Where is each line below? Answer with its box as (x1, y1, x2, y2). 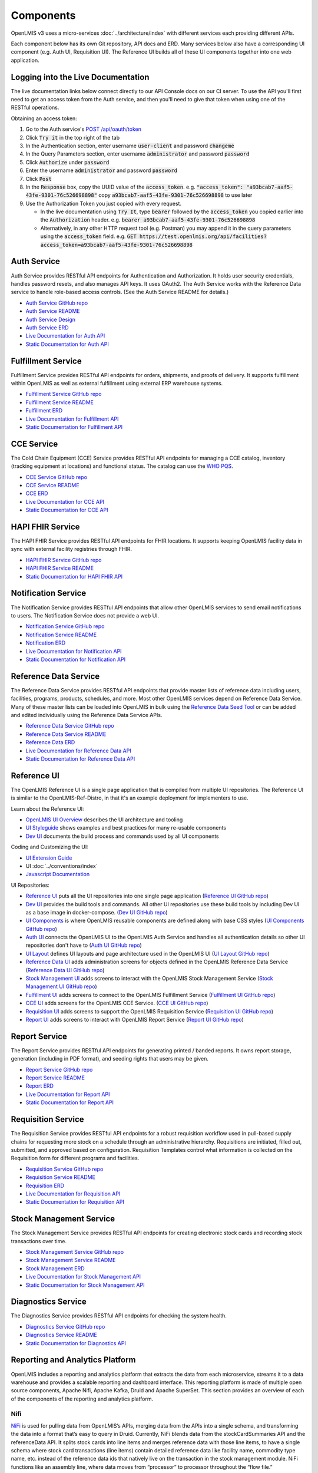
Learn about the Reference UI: (11, 805, 85, 813)
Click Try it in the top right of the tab (25, 134, 120, 141)
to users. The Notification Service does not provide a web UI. (11, 612, 159, 619)
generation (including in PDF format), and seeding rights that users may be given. (11, 1055, 209, 1062)
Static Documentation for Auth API (25, 341, 109, 348)
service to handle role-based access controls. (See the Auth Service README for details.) (11, 289, 229, 296)
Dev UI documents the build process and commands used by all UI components (25, 833, 219, 840)
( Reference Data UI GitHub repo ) (25, 966, 105, 973)
